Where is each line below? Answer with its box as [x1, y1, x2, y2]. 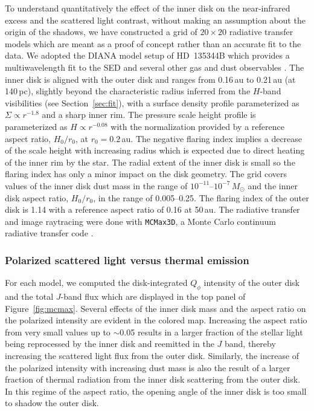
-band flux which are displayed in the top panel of [60, 290, 246, 302]
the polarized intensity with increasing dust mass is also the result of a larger [5, 361, 290, 374]
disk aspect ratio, [5, 191, 69, 204]
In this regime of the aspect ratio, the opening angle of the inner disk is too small [5, 384, 307, 397]
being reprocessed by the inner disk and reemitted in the [5, 337, 214, 350]
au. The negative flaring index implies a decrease [121, 132, 303, 144]
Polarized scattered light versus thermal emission [5, 252, 249, 267]
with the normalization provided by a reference [111, 120, 284, 132]
